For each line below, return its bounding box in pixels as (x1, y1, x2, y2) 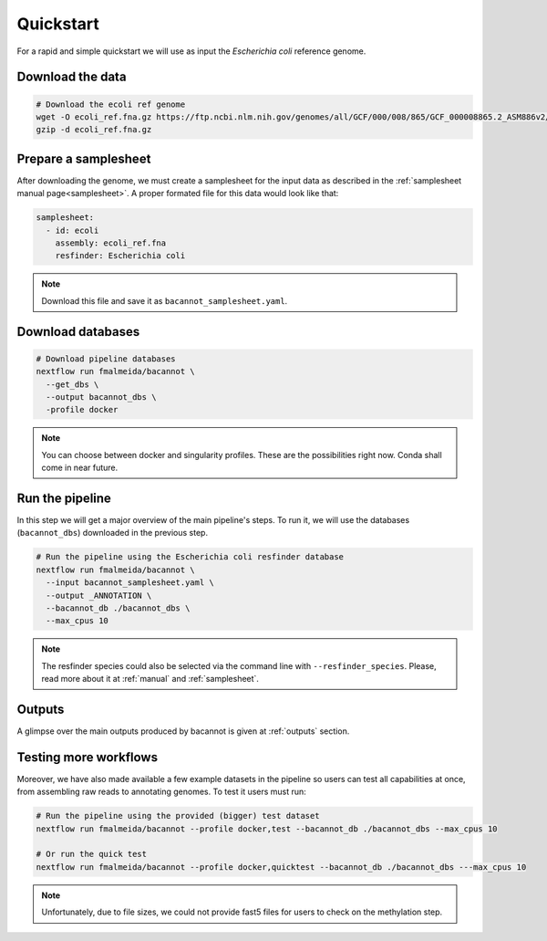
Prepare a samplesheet (16, 151, 151, 166)
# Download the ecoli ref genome (36, 99, 186, 110)
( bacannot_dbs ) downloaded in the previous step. (16, 528, 209, 538)
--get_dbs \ (46, 379, 99, 390)
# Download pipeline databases (36, 353, 177, 364)
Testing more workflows (16, 749, 159, 765)
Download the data (16, 69, 127, 85)
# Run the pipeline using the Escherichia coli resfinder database (36, 552, 345, 562)
